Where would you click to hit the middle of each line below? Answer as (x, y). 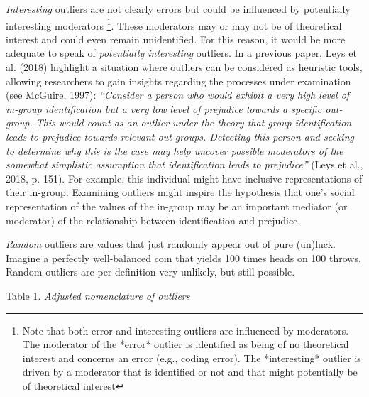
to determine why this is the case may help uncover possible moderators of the (175, 150)
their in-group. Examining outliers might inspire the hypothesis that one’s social (180, 192)
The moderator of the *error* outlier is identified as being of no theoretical (186, 344)
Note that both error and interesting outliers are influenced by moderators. (186, 330)
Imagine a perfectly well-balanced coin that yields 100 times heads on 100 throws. (183, 257)
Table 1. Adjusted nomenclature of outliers (98, 295)
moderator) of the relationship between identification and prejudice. (153, 220)
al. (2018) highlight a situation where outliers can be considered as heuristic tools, (184, 67)
